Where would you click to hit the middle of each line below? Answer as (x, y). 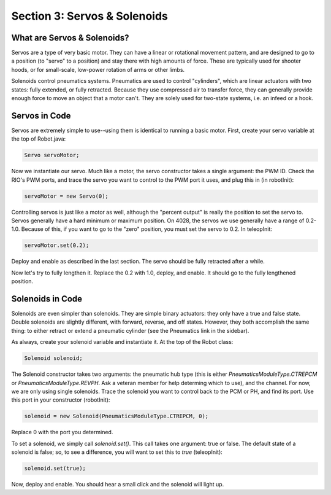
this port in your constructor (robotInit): (61, 400)
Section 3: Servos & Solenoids (89, 16)
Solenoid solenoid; (53, 358)
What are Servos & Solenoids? (70, 38)
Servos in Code (41, 116)
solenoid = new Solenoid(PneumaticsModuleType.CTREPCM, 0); (116, 416)
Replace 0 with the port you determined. (62, 432)
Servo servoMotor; (52, 155)
